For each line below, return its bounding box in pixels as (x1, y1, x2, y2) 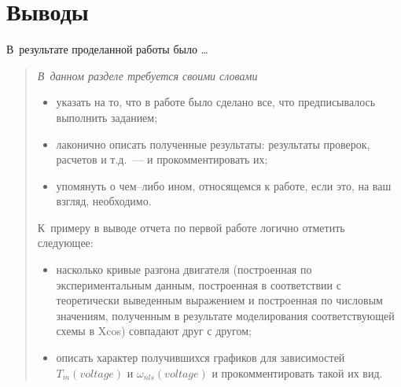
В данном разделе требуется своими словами (37, 67, 258, 83)
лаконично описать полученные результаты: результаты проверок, (56, 135, 370, 152)
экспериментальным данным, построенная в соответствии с (56, 276, 341, 293)
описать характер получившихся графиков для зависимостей (56, 349, 345, 366)
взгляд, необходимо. (56, 193, 152, 209)
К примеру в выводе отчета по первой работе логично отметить (37, 219, 345, 235)
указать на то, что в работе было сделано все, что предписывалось (56, 94, 376, 110)
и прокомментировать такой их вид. (212, 364, 383, 381)
